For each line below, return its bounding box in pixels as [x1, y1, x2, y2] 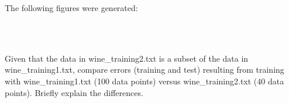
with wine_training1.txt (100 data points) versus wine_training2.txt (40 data [5, 74, 284, 87]
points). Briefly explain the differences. [5, 86, 143, 98]
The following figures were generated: [5, 2, 138, 13]
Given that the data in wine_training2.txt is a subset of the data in [5, 52, 249, 64]
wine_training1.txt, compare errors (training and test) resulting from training [5, 63, 284, 76]
